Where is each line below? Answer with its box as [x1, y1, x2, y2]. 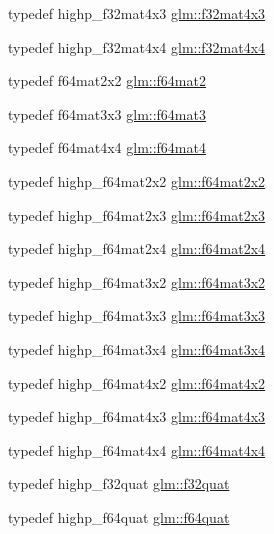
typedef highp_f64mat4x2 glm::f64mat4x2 [8, 372, 266, 393]
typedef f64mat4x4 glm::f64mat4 [8, 137, 206, 158]
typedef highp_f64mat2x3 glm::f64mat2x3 [8, 204, 266, 225]
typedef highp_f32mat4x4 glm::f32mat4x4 [8, 36, 266, 57]
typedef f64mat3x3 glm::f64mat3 [8, 103, 206, 124]
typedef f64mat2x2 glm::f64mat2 [8, 70, 206, 91]
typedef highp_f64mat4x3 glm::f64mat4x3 [8, 406, 266, 427]
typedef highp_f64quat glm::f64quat [8, 506, 230, 527]
